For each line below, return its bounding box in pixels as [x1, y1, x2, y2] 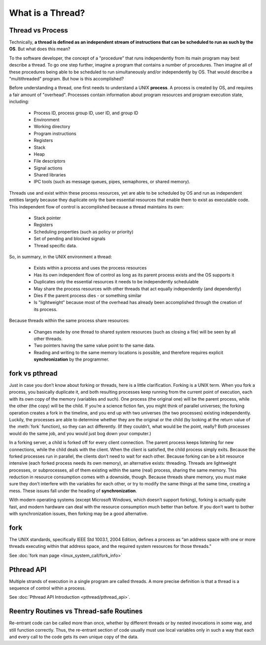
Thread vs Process [9, 26, 68, 34]
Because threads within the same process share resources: [9, 318, 130, 324]
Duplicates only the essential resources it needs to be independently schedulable [33, 279, 199, 285]
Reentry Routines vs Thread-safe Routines [9, 607, 143, 615]
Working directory [33, 124, 71, 130]
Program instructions [33, 131, 76, 136]
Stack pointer [33, 215, 61, 221]
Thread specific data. [33, 242, 77, 248]
